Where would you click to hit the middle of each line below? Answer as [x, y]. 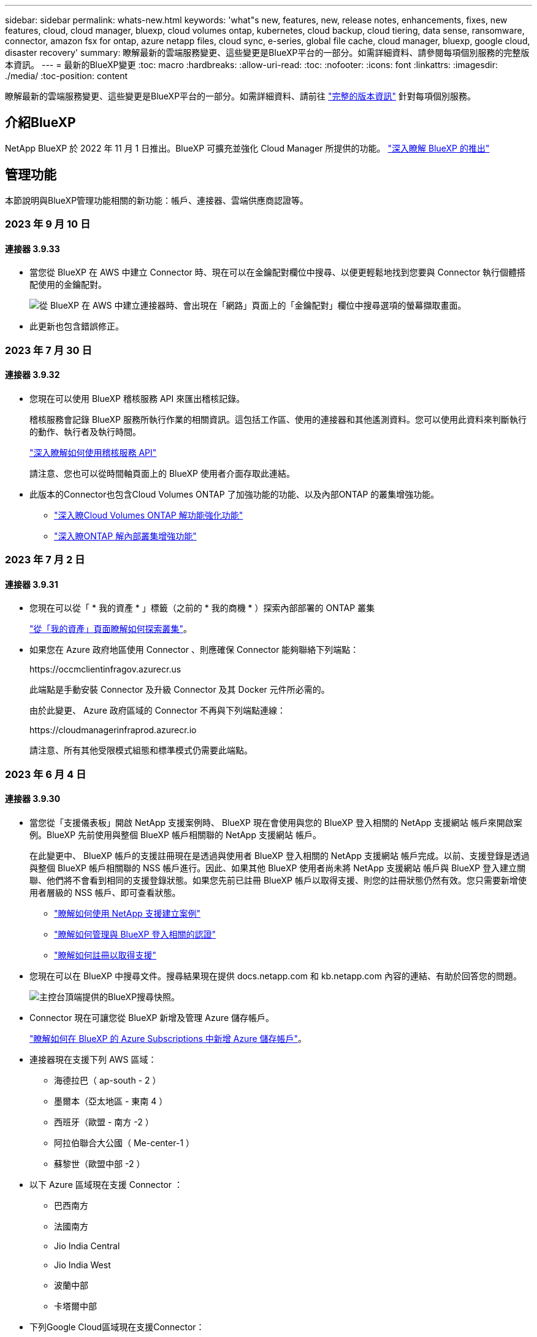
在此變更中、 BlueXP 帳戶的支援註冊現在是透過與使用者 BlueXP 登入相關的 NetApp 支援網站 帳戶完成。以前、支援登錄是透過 [280, 856]
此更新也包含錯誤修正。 [77, 326]
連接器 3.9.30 [33, 799]
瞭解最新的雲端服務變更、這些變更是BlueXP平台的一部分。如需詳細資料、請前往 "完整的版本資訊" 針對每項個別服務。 [241, 96]
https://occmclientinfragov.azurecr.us [105, 669]
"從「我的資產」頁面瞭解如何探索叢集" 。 [111, 629]
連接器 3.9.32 [32, 375]
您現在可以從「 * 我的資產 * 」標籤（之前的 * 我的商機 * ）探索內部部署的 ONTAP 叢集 [202, 608]
